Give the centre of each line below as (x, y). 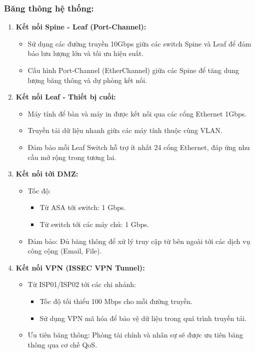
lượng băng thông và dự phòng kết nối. (87, 80)
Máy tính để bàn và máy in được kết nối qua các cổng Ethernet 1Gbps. (137, 113)
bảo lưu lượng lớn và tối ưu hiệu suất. (86, 53)
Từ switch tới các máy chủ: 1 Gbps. (94, 224)
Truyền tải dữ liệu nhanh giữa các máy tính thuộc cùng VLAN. (125, 130)
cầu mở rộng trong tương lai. (72, 157)
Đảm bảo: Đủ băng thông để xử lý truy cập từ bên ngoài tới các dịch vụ (139, 241)
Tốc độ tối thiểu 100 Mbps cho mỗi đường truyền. (116, 301)
